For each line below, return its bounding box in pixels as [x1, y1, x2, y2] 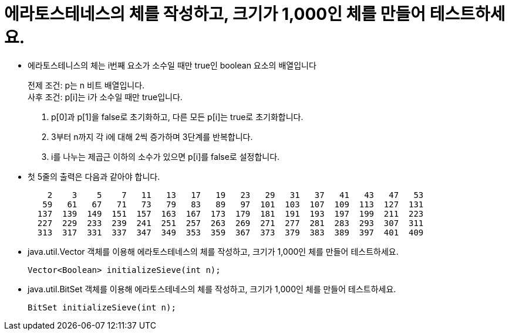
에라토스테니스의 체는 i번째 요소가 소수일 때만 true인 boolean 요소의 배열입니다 [28, 60, 316, 70]
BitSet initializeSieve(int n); [28, 302, 176, 312]
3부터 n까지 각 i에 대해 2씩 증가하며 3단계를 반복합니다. [51, 131, 253, 142]
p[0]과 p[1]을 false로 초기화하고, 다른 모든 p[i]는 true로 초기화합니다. [51, 111, 304, 122]
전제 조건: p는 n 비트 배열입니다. [28, 80, 145, 90]
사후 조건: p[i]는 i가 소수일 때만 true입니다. [28, 91, 183, 102]
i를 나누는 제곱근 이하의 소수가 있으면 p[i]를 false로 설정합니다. [51, 151, 280, 162]
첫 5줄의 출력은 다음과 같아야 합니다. [28, 171, 160, 182]
